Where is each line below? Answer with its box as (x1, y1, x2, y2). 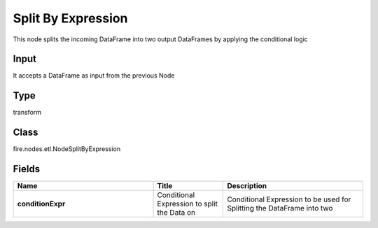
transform (13, 108, 42, 117)
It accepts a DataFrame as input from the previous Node (13, 71, 175, 80)
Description (227, 181, 267, 191)
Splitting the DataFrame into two (227, 204, 333, 213)
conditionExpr (17, 199, 66, 209)
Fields (13, 163, 41, 175)
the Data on (157, 208, 196, 218)
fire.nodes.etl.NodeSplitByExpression (13, 145, 121, 153)
